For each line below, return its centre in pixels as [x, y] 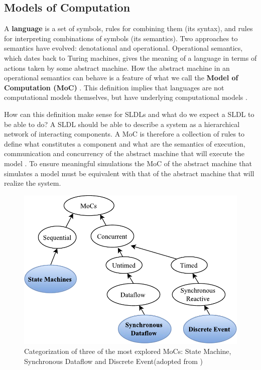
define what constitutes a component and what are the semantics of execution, [125, 143]
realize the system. [33, 183]
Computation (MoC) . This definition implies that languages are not [114, 87]
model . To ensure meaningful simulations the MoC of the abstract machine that [128, 163]
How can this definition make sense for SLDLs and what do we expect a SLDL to [129, 114]
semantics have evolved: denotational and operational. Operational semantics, [123, 48]
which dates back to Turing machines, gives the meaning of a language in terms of [130, 57]
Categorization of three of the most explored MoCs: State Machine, [128, 351]
